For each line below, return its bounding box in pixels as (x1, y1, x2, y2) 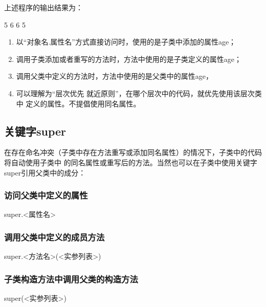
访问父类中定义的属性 (4, 189, 88, 202)
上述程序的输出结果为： (4, 2, 83, 12)
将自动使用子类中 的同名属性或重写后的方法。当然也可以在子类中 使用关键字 (4, 157, 257, 167)
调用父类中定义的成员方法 (4, 230, 105, 243)
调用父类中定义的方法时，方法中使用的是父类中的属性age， (16, 71, 213, 81)
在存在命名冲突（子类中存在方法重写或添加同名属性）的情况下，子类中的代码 (4, 147, 262, 158)
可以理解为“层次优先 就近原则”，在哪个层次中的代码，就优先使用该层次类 (16, 87, 262, 98)
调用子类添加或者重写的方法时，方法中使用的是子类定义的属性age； (16, 53, 242, 64)
